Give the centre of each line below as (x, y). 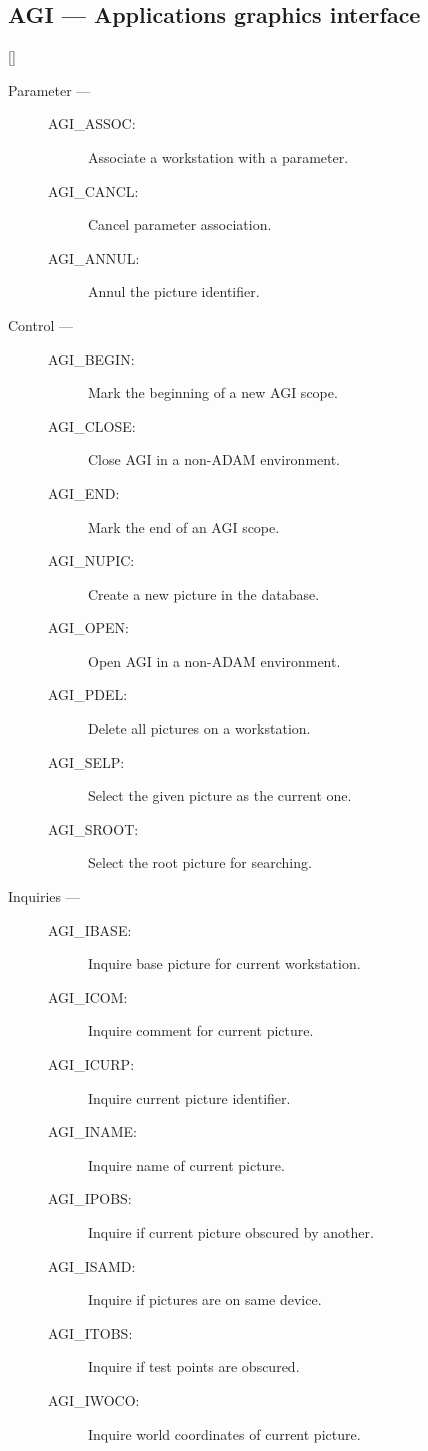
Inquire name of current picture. (186, 1164)
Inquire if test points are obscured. (194, 1366)
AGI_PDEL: (88, 694)
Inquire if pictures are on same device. (205, 1299)
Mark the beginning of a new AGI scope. (213, 392)
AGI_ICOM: (88, 996)
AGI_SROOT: (93, 828)
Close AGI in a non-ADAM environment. (214, 459)
